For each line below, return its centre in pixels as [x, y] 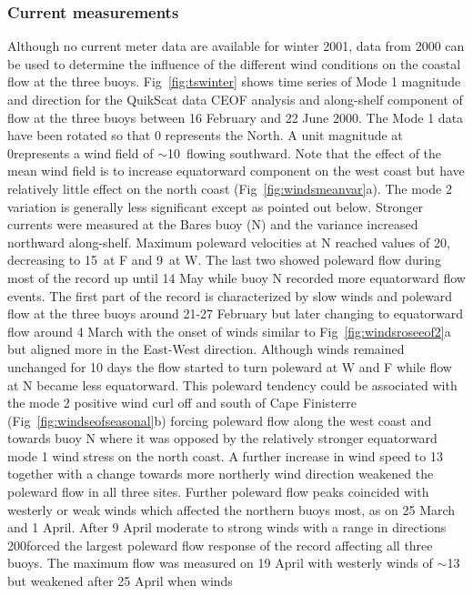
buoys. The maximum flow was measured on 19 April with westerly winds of [220, 563]
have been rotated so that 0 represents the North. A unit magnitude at [205, 135]
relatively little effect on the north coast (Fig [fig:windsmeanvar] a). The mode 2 [230, 188]
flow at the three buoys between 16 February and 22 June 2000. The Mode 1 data [236, 117]
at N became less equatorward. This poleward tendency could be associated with [232, 384]
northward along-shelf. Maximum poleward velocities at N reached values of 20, [229, 242]
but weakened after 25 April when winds [120, 581]
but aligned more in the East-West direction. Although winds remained [206, 349]
